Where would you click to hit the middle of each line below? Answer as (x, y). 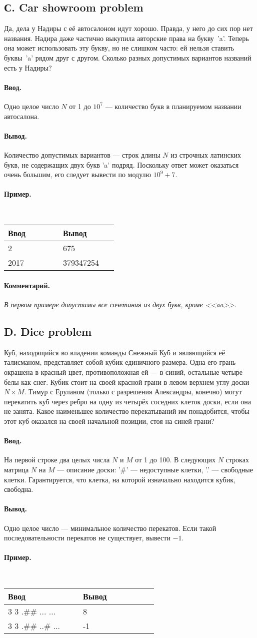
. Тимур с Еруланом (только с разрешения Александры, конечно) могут (133, 392)
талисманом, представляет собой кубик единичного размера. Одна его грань (120, 362)
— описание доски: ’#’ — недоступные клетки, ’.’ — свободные (155, 469)
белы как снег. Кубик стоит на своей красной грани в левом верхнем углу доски (127, 382)
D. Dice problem (48, 331)
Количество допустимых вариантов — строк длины (82, 154)
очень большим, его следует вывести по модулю (78, 174)
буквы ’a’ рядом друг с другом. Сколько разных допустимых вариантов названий (128, 57)
